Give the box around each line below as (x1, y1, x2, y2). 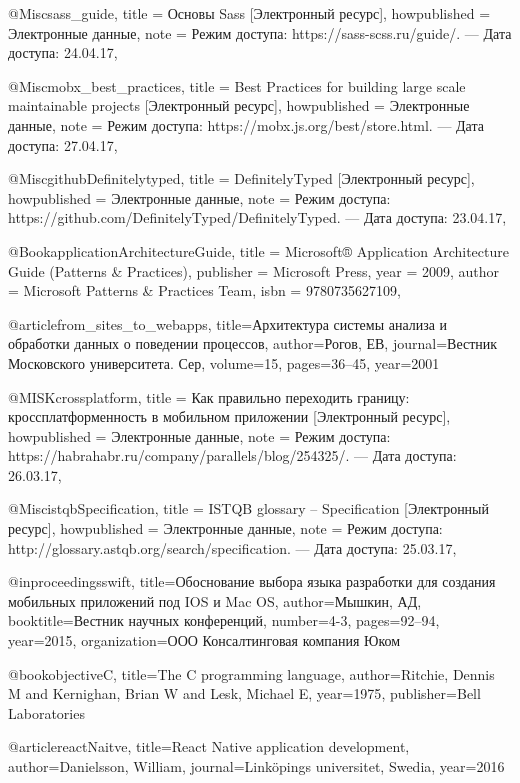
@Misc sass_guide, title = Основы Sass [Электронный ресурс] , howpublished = (8, 3, 491, 23)
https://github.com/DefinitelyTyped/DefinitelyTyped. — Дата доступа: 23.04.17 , (8, 207, 507, 228)
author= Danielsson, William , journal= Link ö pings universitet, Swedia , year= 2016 (8, 756, 505, 776)
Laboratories (8, 702, 85, 723)
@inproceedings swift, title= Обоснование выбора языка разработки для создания (8, 571, 496, 592)
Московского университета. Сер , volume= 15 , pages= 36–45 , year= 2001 (8, 352, 440, 373)
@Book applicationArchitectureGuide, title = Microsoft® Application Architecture (8, 240, 509, 261)
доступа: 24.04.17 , (8, 42, 118, 63)
